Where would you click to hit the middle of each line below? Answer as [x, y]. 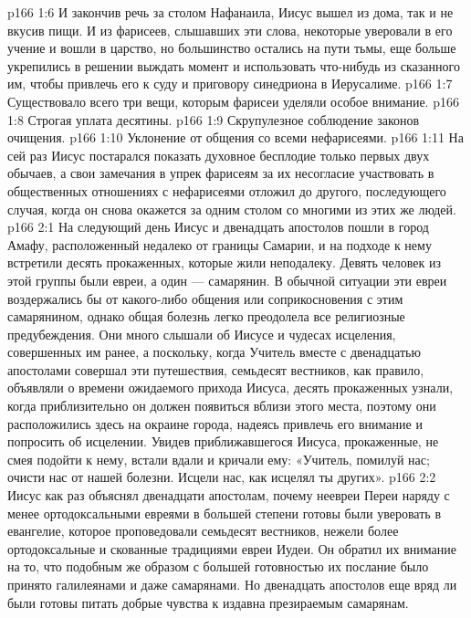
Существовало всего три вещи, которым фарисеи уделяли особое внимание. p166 [233, 101]
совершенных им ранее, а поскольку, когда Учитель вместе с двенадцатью [214, 352]
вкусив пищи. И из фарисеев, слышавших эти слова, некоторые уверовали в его [230, 30]
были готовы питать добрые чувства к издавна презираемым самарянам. [208, 602]
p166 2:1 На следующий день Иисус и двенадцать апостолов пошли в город [218, 227]
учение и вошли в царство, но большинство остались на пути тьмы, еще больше [232, 48]
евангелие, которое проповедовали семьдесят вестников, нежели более [203, 531]
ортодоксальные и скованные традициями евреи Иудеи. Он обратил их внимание [232, 548]
